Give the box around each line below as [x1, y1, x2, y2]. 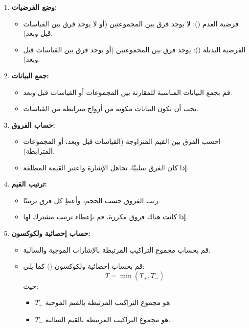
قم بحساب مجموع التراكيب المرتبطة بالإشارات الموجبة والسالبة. [23, 244, 211, 255]
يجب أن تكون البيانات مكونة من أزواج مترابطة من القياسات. [23, 103, 199, 114]
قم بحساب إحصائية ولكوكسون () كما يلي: [23, 261, 145, 271]
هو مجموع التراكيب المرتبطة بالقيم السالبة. [45, 314, 171, 324]
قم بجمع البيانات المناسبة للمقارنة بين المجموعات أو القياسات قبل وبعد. [23, 87, 232, 97]
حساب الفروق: [11, 119, 55, 130]
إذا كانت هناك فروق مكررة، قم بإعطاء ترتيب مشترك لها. [23, 211, 188, 222]
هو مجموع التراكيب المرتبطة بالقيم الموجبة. [45, 297, 172, 307]
